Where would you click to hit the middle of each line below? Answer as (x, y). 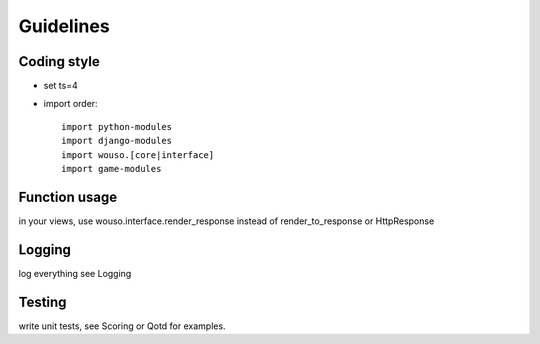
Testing (42, 301)
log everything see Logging (75, 273)
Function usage (68, 196)
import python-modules (117, 126)
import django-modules (117, 141)
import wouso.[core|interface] (138, 154)
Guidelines (64, 26)
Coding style (59, 61)
